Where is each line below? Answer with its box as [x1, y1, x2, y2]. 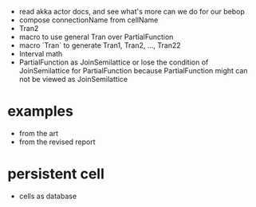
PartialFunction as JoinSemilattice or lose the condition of [18, 57, 209, 67]
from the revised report [18, 137, 96, 146]
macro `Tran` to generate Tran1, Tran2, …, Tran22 [18, 41, 181, 50]
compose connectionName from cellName [18, 15, 159, 25]
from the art [18, 128, 59, 138]
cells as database [18, 191, 77, 201]
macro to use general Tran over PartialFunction [18, 32, 174, 41]
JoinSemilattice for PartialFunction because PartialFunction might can [18, 66, 248, 75]
